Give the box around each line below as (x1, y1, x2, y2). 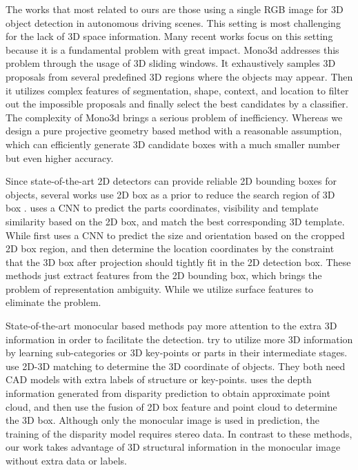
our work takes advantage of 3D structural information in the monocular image (6, 440, 341, 454)
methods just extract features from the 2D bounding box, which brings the (6, 268, 322, 283)
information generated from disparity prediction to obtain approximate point (6, 386, 330, 400)
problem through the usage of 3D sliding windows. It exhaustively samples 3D (6, 56, 336, 70)
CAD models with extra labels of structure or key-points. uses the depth (6, 372, 312, 387)
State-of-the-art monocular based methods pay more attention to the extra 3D (6, 318, 337, 333)
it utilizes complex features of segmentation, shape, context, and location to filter (6, 83, 349, 97)
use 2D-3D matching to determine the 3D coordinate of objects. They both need (6, 358, 346, 373)
